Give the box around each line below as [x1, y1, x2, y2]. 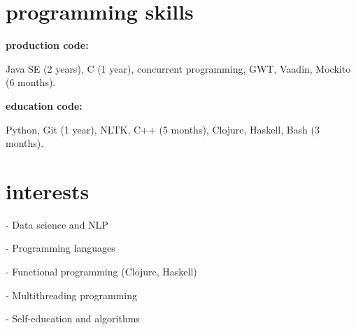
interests [6, 176, 90, 205]
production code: [6, 38, 89, 52]
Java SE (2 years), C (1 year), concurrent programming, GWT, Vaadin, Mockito [6, 61, 351, 76]
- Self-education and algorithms [6, 311, 140, 326]
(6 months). [6, 75, 56, 89]
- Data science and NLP [6, 217, 108, 231]
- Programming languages [6, 241, 115, 255]
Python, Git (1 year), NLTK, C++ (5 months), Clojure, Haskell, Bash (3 [6, 122, 320, 136]
